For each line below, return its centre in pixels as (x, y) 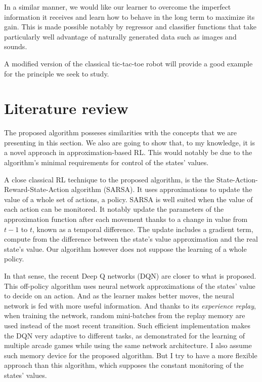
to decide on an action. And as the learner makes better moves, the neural (119, 296)
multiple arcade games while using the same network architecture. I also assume (128, 345)
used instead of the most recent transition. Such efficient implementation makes (127, 325)
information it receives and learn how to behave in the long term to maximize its (129, 16)
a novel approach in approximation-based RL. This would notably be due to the (128, 152)
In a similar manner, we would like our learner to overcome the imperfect (118, 7)
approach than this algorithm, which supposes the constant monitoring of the (124, 365)
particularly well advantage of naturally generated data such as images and (120, 36)
